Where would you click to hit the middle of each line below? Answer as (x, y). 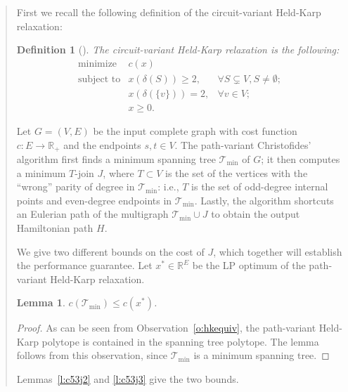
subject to (99, 79)
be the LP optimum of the (249, 265)
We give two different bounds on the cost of (110, 251)
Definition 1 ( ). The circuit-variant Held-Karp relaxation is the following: (178, 50)
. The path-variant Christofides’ (243, 144)
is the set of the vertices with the (237, 172)
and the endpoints (102, 144)
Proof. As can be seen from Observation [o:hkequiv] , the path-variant (166, 328)
